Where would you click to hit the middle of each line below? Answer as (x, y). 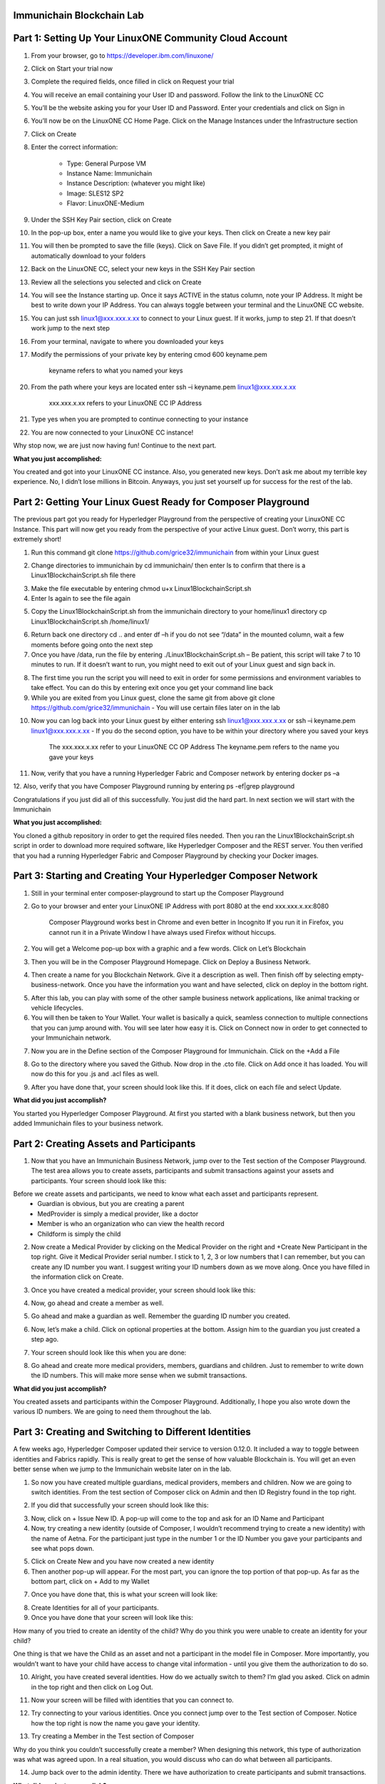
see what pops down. (63, 1548)
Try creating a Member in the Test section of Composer (113, 1736)
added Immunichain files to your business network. (88, 1123)
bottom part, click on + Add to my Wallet (90, 1581)
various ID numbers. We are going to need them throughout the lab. (112, 1412)
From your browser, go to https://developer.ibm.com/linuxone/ (122, 55)
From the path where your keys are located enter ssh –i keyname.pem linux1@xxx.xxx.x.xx (163, 387)
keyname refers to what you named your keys (116, 370)
